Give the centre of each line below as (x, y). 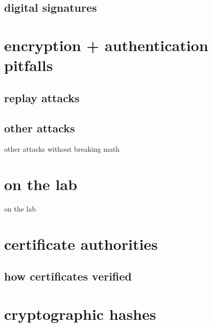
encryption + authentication (106, 45)
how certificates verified (68, 276)
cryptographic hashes (80, 313)
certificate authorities (81, 243)
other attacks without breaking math (62, 149)
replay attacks (42, 97)
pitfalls (29, 65)
